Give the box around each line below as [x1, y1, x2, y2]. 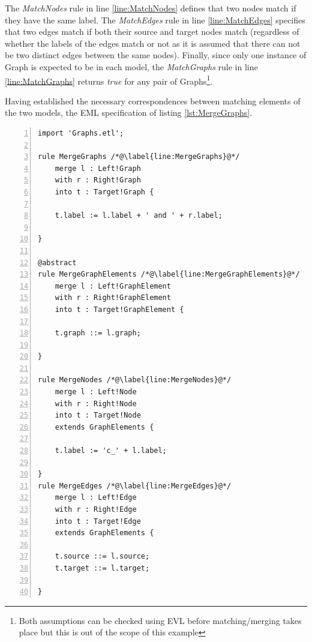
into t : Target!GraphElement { [55, 305, 184, 314]
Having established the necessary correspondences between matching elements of [5, 94, 301, 107]
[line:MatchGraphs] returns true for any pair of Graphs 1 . [5, 73, 213, 87]
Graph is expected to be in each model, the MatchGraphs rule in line [5, 60, 258, 73]
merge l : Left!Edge [55, 493, 137, 502]
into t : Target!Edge [55, 517, 141, 526]
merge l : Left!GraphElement [55, 281, 171, 290]
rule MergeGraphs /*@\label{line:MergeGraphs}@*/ [38, 152, 240, 161]
